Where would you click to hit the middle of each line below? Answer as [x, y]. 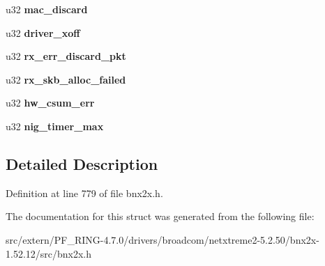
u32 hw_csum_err [50, 103]
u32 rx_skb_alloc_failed [66, 79]
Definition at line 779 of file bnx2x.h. [84, 193]
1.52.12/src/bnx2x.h [49, 253]
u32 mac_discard [47, 9]
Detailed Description [82, 163]
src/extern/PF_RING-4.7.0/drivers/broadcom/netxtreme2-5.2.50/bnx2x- [162, 239]
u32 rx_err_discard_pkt [66, 56]
